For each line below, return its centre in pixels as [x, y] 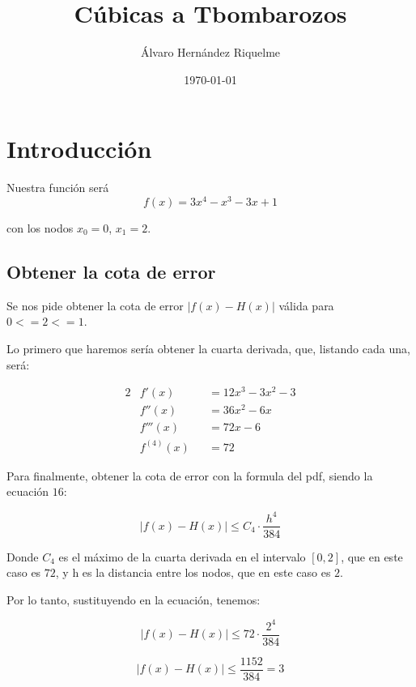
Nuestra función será [58, 188]
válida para [306, 305]
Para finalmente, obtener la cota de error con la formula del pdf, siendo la [190, 475]
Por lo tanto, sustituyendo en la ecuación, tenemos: [134, 599]
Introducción [79, 149]
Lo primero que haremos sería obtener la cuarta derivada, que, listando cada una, [208, 348]
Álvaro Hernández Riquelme [210, 52]
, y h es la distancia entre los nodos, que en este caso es [193, 572]
